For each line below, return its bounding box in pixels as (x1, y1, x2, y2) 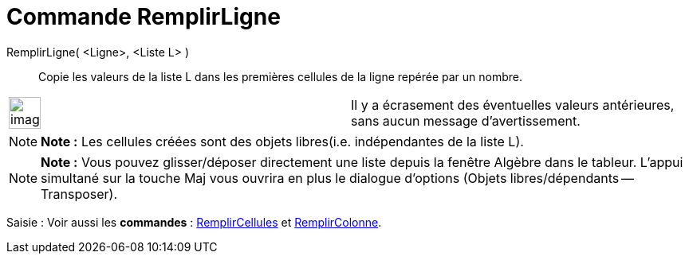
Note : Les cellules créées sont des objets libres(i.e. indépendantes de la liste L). (41, 133, 524, 149)
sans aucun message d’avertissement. (351, 112, 581, 129)
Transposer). (41, 185, 118, 202)
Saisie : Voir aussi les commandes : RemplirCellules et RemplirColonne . (6, 215, 382, 229)
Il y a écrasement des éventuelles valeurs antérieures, (351, 96, 675, 113)
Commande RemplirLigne (6, 3, 281, 30)
